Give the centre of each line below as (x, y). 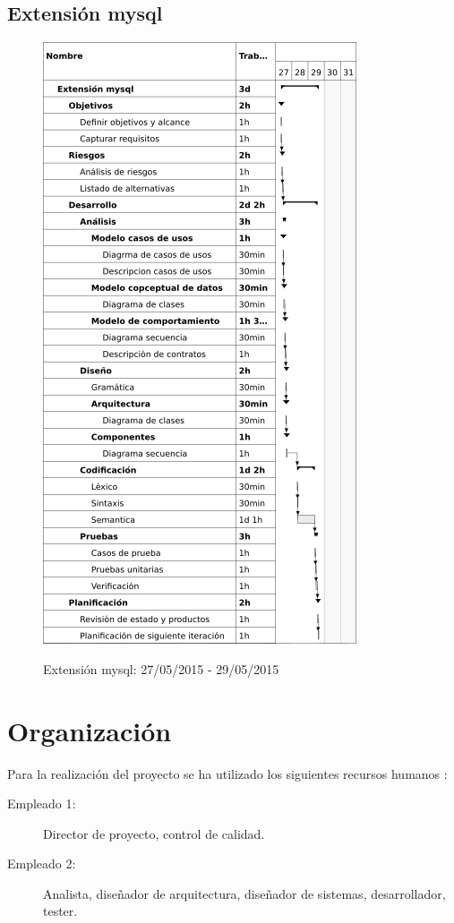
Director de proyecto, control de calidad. (154, 833)
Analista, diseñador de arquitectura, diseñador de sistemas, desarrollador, (244, 893)
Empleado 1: (42, 803)
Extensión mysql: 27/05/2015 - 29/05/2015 (161, 668)
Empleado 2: (42, 863)
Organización (90, 730)
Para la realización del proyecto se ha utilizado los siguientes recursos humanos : (227, 773)
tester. (60, 911)
